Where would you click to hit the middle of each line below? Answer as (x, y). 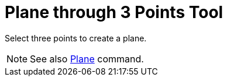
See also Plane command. (87, 59)
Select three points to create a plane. (76, 38)
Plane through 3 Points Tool (114, 12)
